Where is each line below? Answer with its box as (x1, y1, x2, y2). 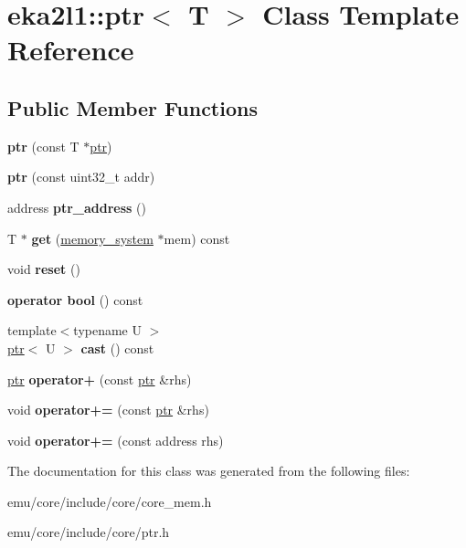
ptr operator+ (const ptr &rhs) (7, 369, 192, 388)
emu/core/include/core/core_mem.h (7, 491, 212, 511)
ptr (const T (7, 136, 79, 155)
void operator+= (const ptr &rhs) (7, 400, 209, 419)
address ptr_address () (7, 197, 146, 216)
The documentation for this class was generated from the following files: (7, 461, 410, 480)
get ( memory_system (31, 228, 154, 248)
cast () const (80, 338, 154, 357)
